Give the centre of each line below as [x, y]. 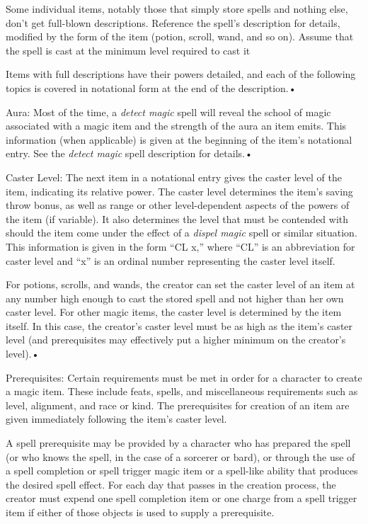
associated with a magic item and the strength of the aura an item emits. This [176, 126]
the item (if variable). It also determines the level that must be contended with [177, 218]
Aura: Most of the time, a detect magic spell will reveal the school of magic [168, 112]
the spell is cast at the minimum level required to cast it [128, 50]
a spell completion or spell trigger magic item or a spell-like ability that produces [182, 471]
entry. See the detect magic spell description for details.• [129, 153]
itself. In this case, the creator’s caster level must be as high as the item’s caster [179, 325]
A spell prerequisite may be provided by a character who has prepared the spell [178, 443]
